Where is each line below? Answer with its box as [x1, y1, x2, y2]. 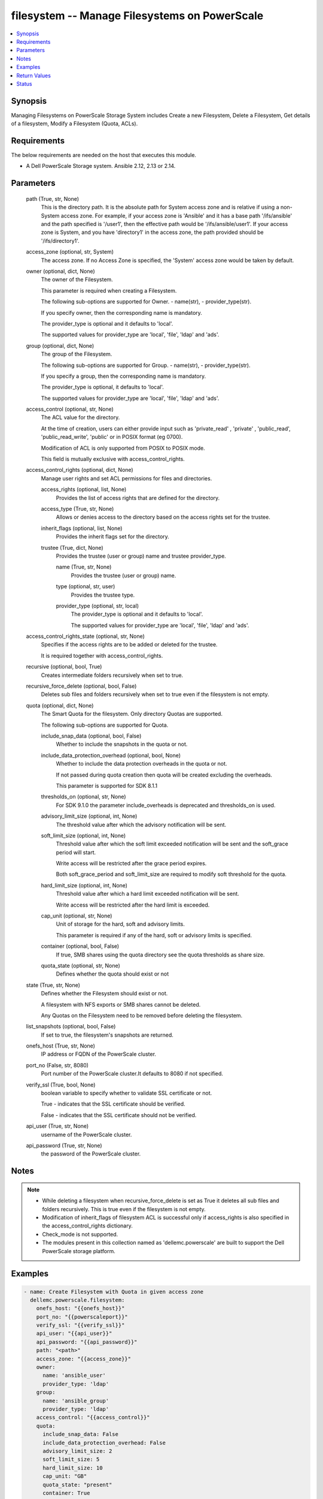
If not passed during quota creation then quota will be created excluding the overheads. [56, 771, 272, 778]
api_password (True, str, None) [26, 1142, 102, 1149]
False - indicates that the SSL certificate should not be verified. [41, 1111, 197, 1118]
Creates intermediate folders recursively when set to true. [41, 672, 184, 679]
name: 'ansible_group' [42, 1397, 109, 1404]
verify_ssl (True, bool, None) [26, 1081, 96, 1088]
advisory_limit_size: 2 [42, 1447, 112, 1454]
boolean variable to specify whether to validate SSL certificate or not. [41, 1089, 212, 1097]
